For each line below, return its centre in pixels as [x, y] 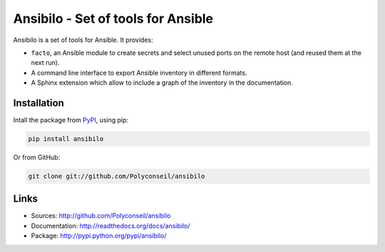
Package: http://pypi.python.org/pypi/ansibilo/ [99, 236]
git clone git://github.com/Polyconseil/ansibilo [117, 176]
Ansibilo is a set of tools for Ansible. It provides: [83, 40]
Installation [38, 103]
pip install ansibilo [66, 139]
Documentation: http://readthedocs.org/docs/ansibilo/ [111, 226]
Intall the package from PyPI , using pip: [71, 120]
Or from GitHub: [37, 157]
